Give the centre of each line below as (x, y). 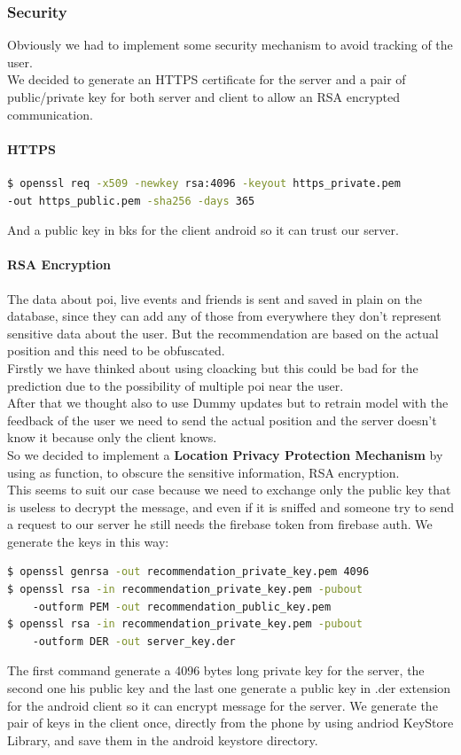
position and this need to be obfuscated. (116, 350)
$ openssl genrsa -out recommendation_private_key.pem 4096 (188, 572)
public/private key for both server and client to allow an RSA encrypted (204, 97)
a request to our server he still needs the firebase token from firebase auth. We (220, 524)
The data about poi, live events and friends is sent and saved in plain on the (215, 298)
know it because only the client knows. (112, 437)
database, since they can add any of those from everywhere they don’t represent (224, 316)
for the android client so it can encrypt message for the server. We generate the (223, 705)
